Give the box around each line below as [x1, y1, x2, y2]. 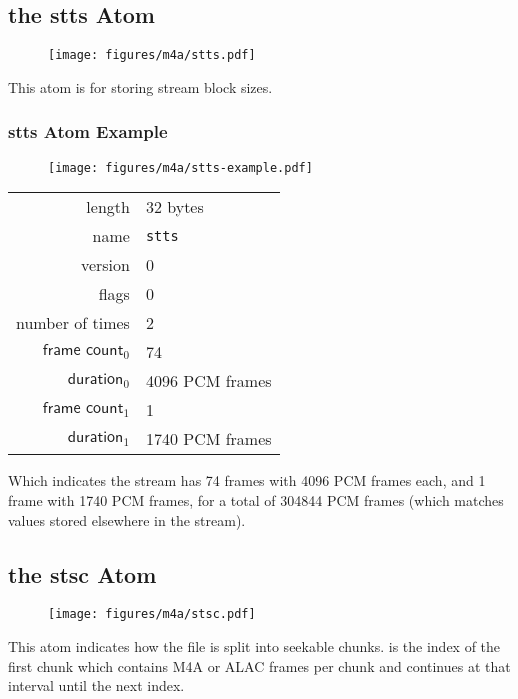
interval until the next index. [8, 675, 185, 696]
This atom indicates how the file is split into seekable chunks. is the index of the [8, 635, 501, 656]
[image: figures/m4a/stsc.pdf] [48, 607, 256, 622]
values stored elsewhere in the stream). [8, 509, 246, 530]
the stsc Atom [8, 558, 157, 589]
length [86, 195, 130, 219]
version [80, 253, 130, 277]
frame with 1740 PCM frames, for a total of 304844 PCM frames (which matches [8, 489, 504, 510]
